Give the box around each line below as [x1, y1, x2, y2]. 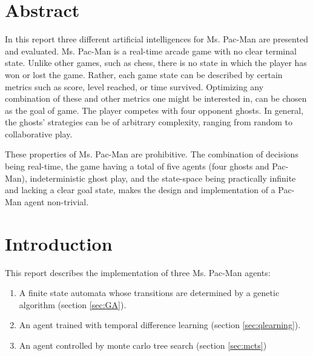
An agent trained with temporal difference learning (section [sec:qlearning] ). [19, 318, 301, 331]
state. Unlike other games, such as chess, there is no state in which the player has [5, 56, 307, 69]
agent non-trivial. [24, 195, 89, 208]
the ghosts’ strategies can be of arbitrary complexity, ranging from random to [5, 116, 293, 128]
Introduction [5, 231, 113, 255]
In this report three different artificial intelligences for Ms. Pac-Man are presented [5, 33, 308, 45]
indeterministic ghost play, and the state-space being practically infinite [30, 171, 296, 184]
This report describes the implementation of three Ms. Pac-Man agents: [5, 266, 271, 279]
